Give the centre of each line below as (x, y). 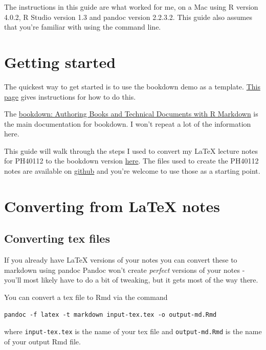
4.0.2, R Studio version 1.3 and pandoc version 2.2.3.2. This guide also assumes (128, 17)
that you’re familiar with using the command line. (83, 27)
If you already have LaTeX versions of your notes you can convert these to (121, 260)
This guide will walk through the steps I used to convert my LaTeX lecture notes (131, 150)
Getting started (60, 62)
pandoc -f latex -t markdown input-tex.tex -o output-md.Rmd (110, 314)
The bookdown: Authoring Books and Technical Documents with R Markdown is (131, 114)
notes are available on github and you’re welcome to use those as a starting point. (132, 171)
